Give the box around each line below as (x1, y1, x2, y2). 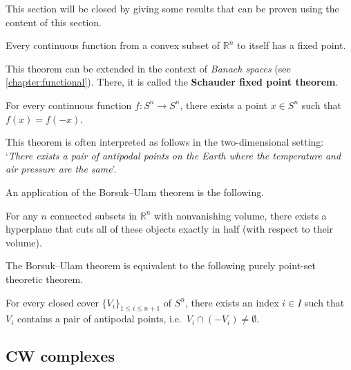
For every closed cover (6, 295, 99, 309)
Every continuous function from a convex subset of (6, 38, 220, 52)
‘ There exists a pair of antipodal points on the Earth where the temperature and (6, 148, 341, 162)
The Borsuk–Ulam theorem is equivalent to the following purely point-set (6, 258, 316, 273)
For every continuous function (6, 97, 132, 112)
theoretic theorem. (6, 271, 84, 286)
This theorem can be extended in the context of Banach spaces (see (6, 61, 291, 75)
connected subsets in (50, 208, 137, 222)
